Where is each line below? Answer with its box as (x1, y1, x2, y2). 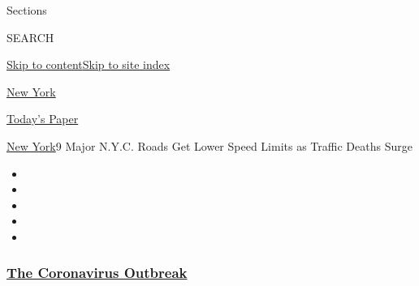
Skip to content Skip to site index (6, 56, 171, 73)
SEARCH (6, 28, 54, 45)
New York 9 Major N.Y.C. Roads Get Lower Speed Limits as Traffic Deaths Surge (6, 137, 413, 154)
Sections (6, 2, 47, 18)
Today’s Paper (6, 110, 79, 127)
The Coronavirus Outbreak (6, 263, 188, 283)
